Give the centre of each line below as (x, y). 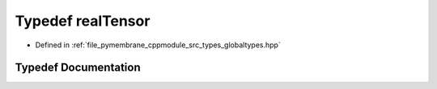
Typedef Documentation (78, 68)
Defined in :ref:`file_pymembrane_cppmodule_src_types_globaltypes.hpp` (158, 45)
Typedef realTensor (83, 21)
